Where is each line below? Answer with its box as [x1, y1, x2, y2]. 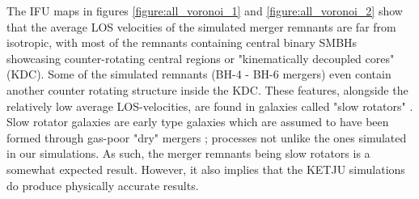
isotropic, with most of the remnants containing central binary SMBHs [6, 34, 358, 51]
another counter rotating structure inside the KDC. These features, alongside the [6, 81, 408, 98]
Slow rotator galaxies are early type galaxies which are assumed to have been [6, 113, 389, 130]
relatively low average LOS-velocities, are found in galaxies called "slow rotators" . [6, 97, 413, 114]
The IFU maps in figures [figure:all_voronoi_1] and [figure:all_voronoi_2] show [6, 2, 403, 19]
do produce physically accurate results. [6, 176, 199, 193]
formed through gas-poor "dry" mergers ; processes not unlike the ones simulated [6, 129, 407, 146]
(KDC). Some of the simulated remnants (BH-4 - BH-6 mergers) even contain [6, 66, 391, 83]
